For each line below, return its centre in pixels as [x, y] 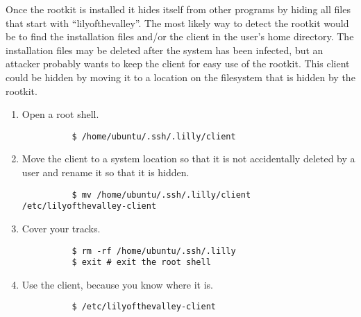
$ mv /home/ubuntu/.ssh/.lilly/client [161, 195]
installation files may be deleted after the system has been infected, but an [165, 50]
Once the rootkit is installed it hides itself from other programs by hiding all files [178, 9]
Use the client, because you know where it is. [117, 284]
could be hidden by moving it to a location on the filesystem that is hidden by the [180, 77]
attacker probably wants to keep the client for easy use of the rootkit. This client [178, 63]
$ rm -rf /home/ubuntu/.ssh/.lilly [154, 251]
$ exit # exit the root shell [141, 263]
